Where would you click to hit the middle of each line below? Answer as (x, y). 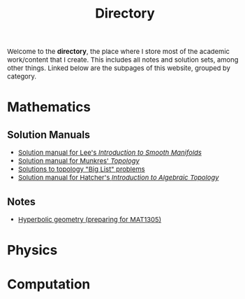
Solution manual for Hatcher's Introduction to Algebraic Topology (118, 178)
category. (22, 76)
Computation (49, 284)
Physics (32, 250)
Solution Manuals (49, 134)
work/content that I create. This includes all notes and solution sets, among (123, 60)
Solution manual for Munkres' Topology (79, 161)
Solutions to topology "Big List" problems (81, 169)
